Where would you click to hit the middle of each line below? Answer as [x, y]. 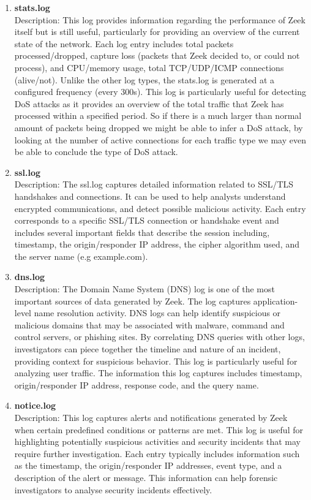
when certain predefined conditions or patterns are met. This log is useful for [159, 429]
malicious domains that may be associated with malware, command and [149, 324]
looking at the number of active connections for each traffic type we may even [160, 139]
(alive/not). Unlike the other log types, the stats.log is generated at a [144, 79]
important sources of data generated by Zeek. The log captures [133, 301]
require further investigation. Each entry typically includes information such [157, 453]
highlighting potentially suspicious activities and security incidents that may [158, 441]
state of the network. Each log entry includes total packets [124, 43]
